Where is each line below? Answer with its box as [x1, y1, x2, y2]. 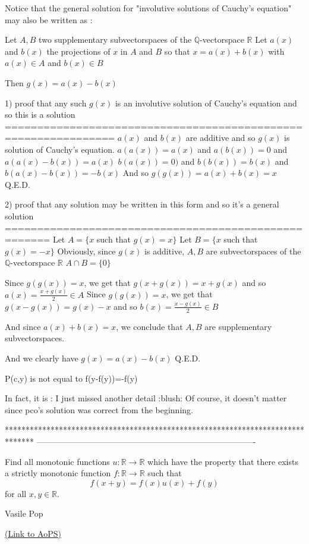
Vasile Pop [5, 507, 43, 520]
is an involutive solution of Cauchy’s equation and [115, 96, 297, 109]
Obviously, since [57, 244, 116, 257]
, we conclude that [116, 320, 183, 332]
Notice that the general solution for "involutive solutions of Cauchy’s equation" [5, 2, 292, 14]
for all [5, 487, 27, 499]
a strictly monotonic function [5, 467, 111, 479]
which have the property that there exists [147, 455, 298, 467]
